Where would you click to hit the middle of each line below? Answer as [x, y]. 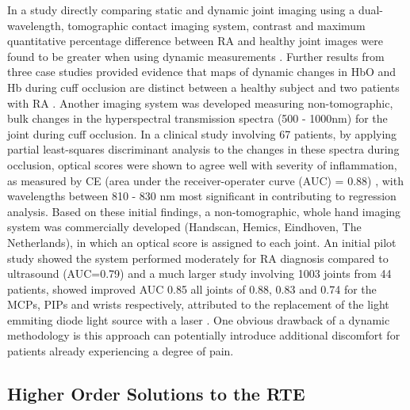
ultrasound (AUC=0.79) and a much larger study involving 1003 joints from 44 [199, 273]
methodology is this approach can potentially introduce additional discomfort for [204, 335]
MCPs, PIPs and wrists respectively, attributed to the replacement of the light [198, 304]
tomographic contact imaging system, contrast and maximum [216, 25]
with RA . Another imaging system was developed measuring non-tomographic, [200, 102]
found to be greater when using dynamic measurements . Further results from [196, 56]
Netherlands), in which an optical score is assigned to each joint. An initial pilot [202, 242]
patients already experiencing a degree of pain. [121, 351]
